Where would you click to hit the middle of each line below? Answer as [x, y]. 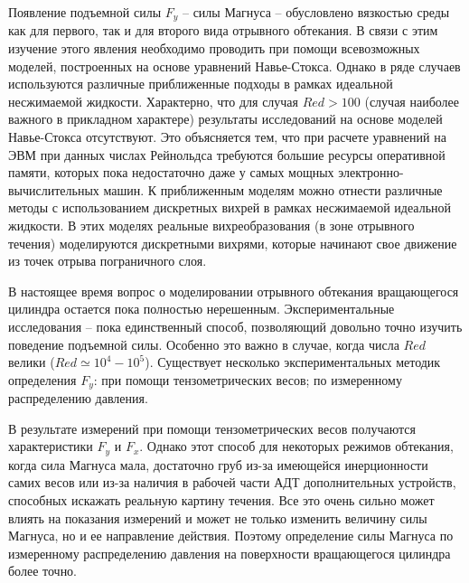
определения [42, 379]
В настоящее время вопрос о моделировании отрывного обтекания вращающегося [234, 291]
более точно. [43, 571]
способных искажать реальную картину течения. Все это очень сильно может [221, 500]
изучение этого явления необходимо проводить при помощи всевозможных [214, 48]
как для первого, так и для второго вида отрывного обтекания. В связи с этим [223, 30]
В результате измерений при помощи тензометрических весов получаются [212, 428]
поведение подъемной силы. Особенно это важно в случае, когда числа [204, 344]
